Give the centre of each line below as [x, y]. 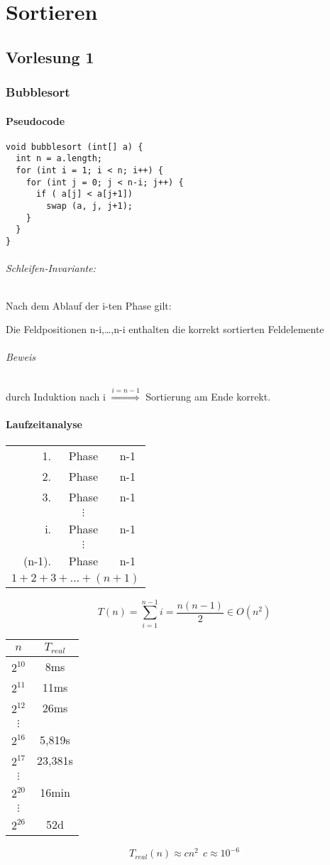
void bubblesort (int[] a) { [75, 147]
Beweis [21, 357]
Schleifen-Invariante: [51, 268]
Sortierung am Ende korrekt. [208, 397]
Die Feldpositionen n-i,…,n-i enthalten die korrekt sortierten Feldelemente [165, 329]
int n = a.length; [59, 159]
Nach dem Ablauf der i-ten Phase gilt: [89, 305]
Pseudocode [35, 120]
